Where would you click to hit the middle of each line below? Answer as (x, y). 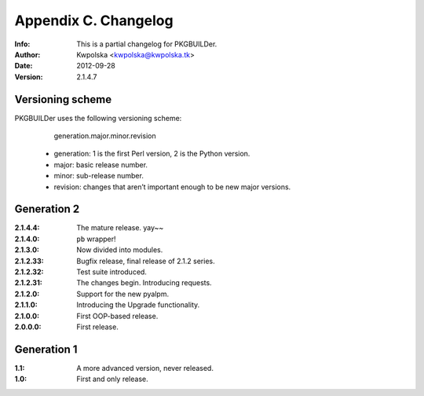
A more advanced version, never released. (145, 368)
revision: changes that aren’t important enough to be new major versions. (172, 187)
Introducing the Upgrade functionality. (138, 305)
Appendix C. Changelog (94, 20)
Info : (22, 44)
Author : (27, 54)
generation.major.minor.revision (105, 136)
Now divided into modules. (120, 250)
